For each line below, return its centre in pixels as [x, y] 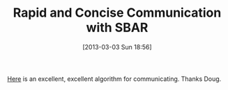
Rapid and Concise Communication [117, 13]
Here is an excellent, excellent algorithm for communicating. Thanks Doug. [114, 79]
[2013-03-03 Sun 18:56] [117, 47]
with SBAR [117, 28]
